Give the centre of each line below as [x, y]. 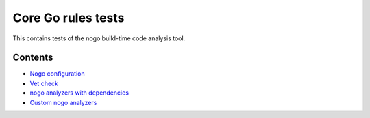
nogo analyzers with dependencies [79, 93]
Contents [33, 58]
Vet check [44, 83]
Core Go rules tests [69, 18]
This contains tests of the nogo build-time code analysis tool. [99, 38]
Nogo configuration [57, 74]
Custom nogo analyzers [63, 102]
